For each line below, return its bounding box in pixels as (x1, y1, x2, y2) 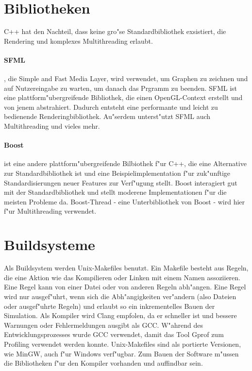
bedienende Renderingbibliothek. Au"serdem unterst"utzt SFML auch (4, 111, 211, 121)
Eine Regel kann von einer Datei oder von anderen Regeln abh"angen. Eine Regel (4, 282, 246, 292)
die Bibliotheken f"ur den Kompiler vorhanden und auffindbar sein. (4, 358, 203, 368)
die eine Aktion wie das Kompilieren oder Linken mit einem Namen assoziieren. (4, 272, 241, 282)
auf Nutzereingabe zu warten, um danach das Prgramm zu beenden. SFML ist (4, 83, 237, 93)
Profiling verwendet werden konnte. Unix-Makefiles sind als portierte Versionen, (4, 338, 241, 349)
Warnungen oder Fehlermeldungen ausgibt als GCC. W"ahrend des (4, 320, 203, 330)
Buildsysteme (4, 235, 95, 254)
